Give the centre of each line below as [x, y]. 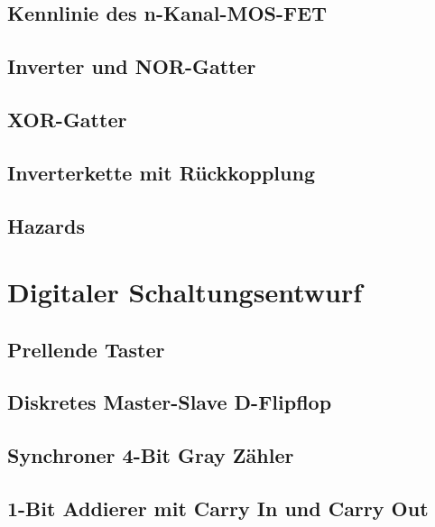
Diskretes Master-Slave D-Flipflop [170, 402]
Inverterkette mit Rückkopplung [161, 172]
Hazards [46, 225]
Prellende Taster [86, 349]
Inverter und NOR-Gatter [132, 66]
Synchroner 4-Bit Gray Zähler [151, 455]
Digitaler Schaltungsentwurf [185, 292]
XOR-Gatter [67, 119]
